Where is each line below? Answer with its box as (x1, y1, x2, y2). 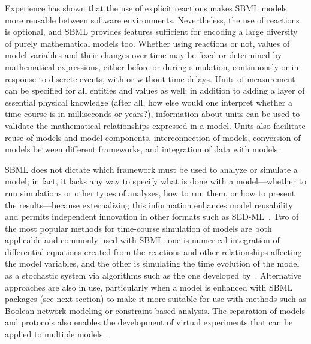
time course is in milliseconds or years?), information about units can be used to (5, 107, 300, 120)
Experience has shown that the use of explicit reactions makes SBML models (5, 2, 287, 14)
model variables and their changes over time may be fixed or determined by (5, 49, 282, 61)
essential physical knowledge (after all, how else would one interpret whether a (5, 95, 292, 108)
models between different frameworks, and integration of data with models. (5, 143, 280, 155)
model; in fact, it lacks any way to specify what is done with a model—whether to (5, 175, 307, 187)
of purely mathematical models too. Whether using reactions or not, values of (5, 37, 290, 49)
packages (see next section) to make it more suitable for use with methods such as (5, 292, 307, 305)
